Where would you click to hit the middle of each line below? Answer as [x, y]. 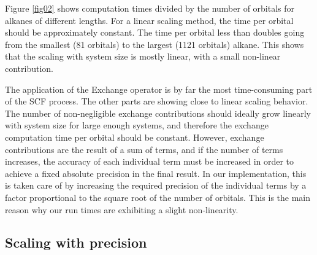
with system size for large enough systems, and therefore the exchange [137, 125]
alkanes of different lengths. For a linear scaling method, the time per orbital [149, 20]
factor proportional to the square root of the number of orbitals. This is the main [158, 197]
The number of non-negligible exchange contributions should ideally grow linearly [158, 113]
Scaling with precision [76, 242]
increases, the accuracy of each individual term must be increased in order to [150, 161]
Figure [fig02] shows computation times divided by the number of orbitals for [150, 8]
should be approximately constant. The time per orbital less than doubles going [155, 32]
